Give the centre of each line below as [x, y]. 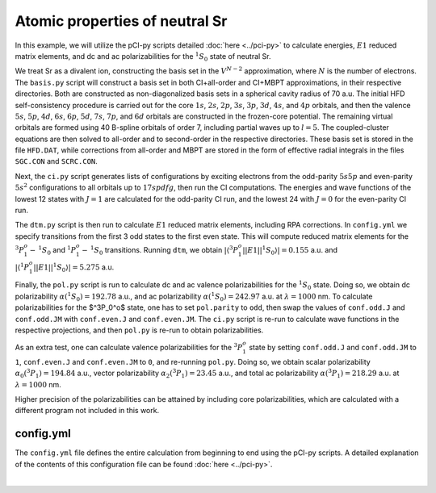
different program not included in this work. [87, 411]
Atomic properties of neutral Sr [121, 21]
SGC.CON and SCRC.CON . [57, 161]
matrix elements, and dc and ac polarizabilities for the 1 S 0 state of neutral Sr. [143, 57]
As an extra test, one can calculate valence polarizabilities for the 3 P [129, 347]
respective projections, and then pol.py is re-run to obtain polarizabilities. [139, 330]
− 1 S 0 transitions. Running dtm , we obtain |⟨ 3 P [160, 251]
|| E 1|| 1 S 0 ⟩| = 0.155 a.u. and [290, 251]
